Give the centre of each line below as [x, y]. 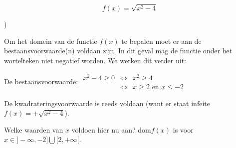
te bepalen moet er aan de [161, 41]
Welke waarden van [34, 129]
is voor [183, 129]
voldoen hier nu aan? [104, 129]
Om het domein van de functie [51, 41]
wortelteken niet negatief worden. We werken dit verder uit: [95, 60]
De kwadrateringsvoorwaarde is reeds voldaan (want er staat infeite [107, 103]
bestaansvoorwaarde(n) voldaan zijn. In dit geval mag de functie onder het [118, 51]
